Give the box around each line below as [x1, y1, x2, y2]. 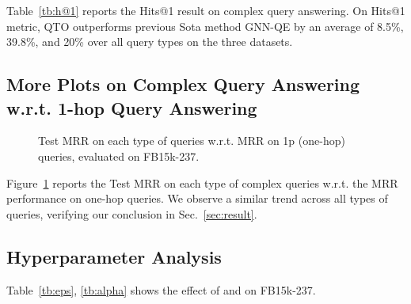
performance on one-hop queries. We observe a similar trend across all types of [6, 190, 388, 207]
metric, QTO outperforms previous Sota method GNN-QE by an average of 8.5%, [6, 17, 404, 34]
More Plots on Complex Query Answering [6, 72, 360, 97]
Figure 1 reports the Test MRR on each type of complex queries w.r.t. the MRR [6, 174, 398, 191]
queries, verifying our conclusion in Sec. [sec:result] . [6, 205, 257, 222]
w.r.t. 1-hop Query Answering [6, 95, 257, 120]
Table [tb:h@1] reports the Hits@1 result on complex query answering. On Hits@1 [6, 2, 405, 18]
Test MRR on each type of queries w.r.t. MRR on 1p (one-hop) [38, 132, 345, 149]
